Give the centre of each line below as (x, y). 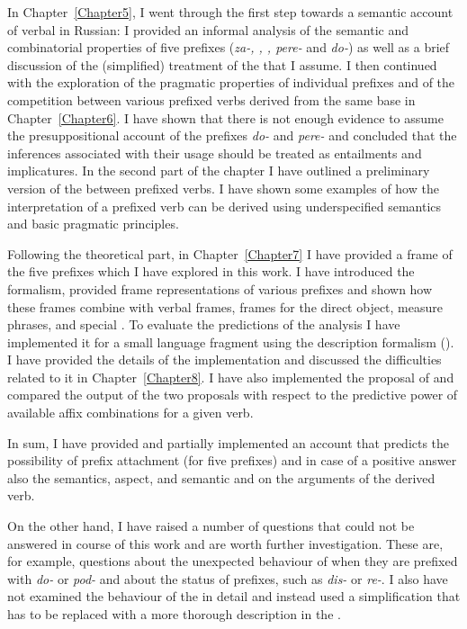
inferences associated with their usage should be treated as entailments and (215, 153)
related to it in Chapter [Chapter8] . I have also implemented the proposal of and (231, 377)
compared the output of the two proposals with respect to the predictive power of (233, 395)
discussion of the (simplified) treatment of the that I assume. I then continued (222, 64)
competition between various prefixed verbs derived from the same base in (211, 99)
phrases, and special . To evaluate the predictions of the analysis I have (204, 324)
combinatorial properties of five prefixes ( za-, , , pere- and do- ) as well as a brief (229, 47)
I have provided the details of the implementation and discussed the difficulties (225, 359)
